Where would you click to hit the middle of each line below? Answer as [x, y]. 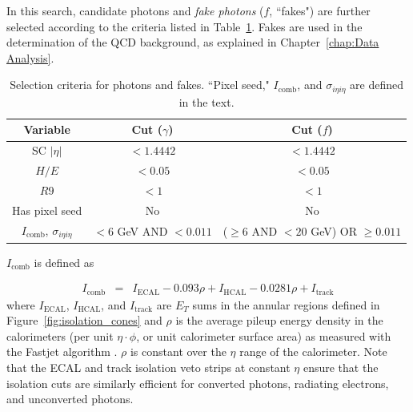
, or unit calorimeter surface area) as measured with [264, 335]
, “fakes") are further [320, 10]
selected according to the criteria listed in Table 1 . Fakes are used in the [184, 26]
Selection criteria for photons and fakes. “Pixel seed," [140, 85]
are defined [377, 85]
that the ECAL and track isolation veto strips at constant [148, 368]
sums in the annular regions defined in [286, 304]
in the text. [206, 101]
